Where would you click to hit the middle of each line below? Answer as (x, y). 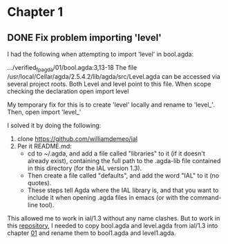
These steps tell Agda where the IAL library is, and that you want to (123, 190)
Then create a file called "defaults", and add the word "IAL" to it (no (123, 175)
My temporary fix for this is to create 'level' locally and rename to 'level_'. (111, 104)
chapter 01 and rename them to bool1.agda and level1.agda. (92, 233)
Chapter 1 (35, 12)
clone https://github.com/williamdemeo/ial (77, 138)
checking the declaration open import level (68, 91)
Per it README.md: (45, 146)
